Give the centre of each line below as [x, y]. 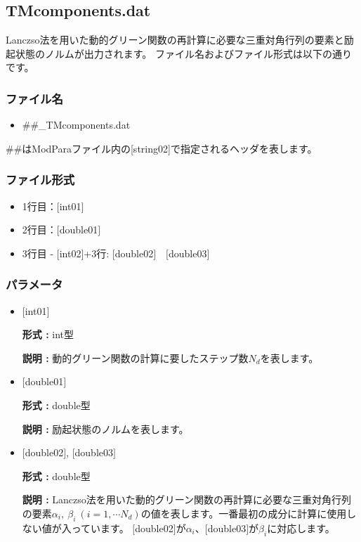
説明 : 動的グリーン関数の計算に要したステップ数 [135, 357]
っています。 [100, 528]
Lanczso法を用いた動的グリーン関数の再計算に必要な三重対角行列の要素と [175, 40]
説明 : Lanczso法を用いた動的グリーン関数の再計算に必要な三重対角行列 [187, 499]
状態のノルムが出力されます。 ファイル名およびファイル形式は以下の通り [183, 53]
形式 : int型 [48, 334]
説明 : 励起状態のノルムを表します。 [105, 428]
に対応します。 [301, 528]
